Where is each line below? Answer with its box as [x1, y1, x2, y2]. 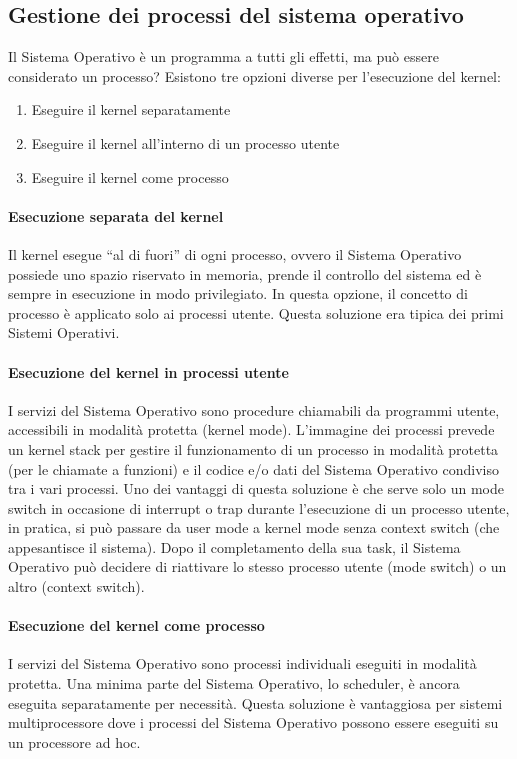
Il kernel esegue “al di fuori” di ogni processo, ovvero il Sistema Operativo [8, 243, 462, 264]
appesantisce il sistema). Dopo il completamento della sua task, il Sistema [8, 536, 461, 557]
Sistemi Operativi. [8, 322, 120, 343]
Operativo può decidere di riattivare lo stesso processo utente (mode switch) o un [8, 556, 507, 577]
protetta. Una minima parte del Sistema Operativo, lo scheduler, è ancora [8, 673, 460, 694]
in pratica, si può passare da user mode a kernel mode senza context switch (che [8, 517, 500, 538]
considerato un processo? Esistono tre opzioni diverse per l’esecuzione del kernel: [8, 65, 501, 86]
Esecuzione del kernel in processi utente [8, 361, 289, 382]
